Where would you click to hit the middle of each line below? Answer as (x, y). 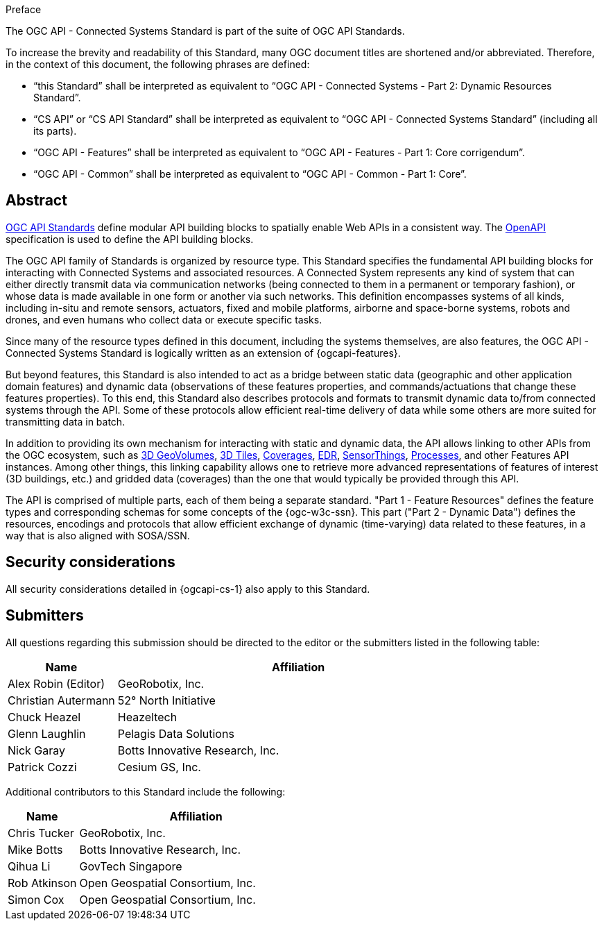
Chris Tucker (41, 833)
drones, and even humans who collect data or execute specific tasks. (164, 319)
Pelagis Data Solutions (176, 733)
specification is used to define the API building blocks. (130, 239)
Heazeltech (147, 717)
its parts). (55, 131)
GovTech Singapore (131, 866)
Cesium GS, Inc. (159, 767)
